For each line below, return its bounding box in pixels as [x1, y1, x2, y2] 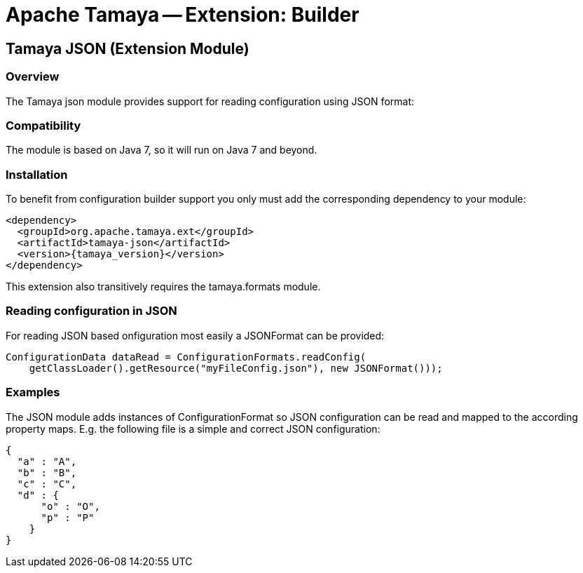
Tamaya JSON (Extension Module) [6, 39, 249, 58]
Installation [6, 167, 68, 182]
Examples [6, 385, 60, 400]
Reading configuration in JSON [6, 304, 177, 318]
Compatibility [6, 118, 81, 133]
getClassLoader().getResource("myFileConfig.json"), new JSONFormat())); [29, 362, 443, 374]
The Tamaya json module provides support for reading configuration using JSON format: [6, 95, 415, 107]
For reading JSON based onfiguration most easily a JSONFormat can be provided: [6, 329, 385, 342]
